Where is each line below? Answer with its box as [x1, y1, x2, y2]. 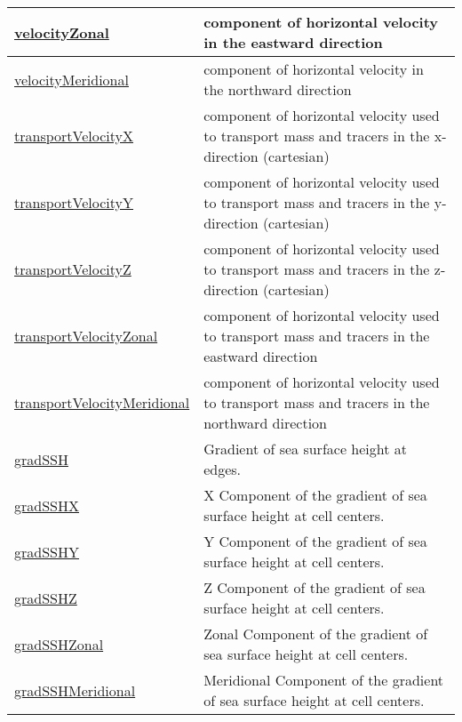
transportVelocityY [14, 192, 133, 213]
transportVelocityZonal [14, 325, 158, 346]
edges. [203, 459, 242, 479]
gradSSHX [14, 494, 79, 516]
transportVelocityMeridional [14, 392, 190, 413]
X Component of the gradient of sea [203, 485, 427, 505]
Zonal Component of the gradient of [203, 623, 428, 644]
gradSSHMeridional [14, 679, 136, 701]
